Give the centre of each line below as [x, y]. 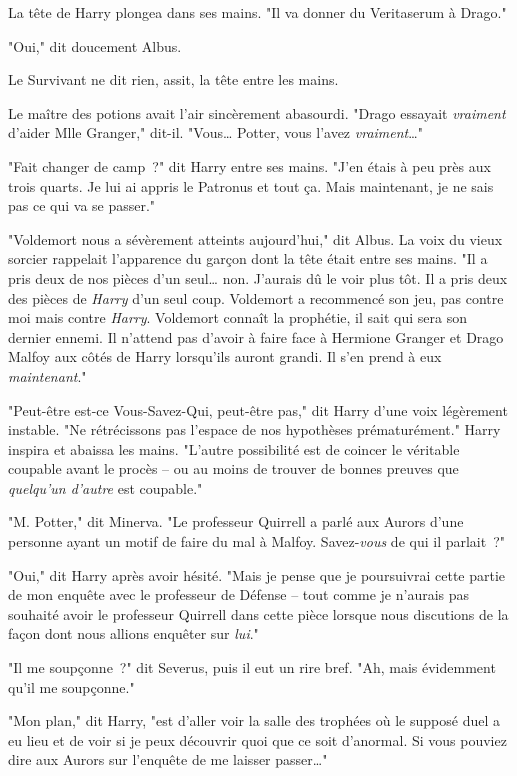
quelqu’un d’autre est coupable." [105, 487]
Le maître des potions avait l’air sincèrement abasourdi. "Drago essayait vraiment [257, 112]
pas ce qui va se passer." [82, 205]
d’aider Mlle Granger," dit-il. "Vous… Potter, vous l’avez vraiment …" [215, 132]
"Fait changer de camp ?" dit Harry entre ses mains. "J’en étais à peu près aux [249, 165]
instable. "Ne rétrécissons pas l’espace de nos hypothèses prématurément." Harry [254, 429]
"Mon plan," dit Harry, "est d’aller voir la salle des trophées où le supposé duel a [254, 720]
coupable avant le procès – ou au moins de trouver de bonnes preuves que [233, 468]
